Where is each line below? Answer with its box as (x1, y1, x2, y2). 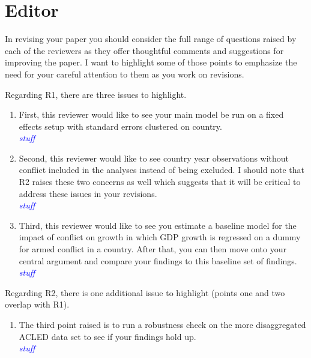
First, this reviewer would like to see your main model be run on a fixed (19, 108, 284, 121)
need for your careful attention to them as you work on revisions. (5, 67, 244, 80)
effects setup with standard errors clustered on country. (19, 120, 222, 132)
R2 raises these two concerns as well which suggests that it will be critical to (19, 175, 301, 188)
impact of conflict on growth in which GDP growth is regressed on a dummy (19, 231, 301, 243)
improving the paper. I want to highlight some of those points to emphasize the (5, 56, 297, 68)
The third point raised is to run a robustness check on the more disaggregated (19, 318, 306, 330)
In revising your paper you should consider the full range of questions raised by (5, 32, 297, 45)
